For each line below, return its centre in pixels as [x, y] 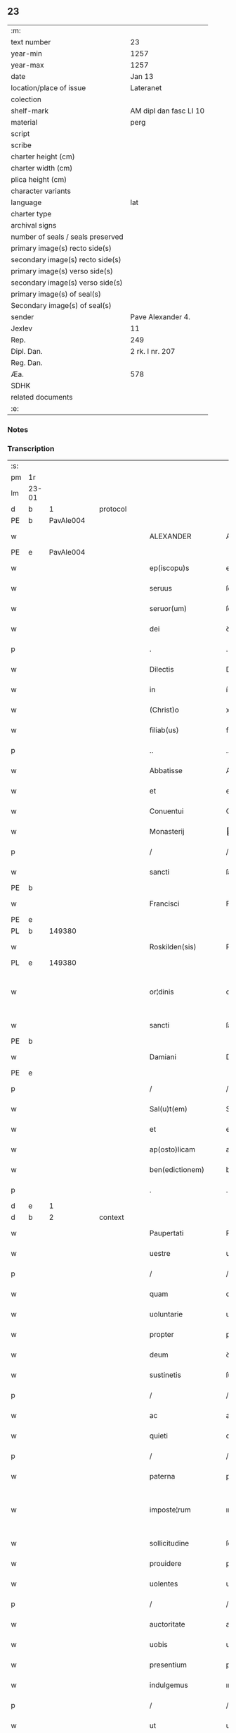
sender [22, 316]
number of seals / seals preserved [67, 237]
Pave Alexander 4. [160, 316]
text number [31, 42]
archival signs [34, 225]
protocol [113, 509]
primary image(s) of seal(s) [56, 294]
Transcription [31, 448]
